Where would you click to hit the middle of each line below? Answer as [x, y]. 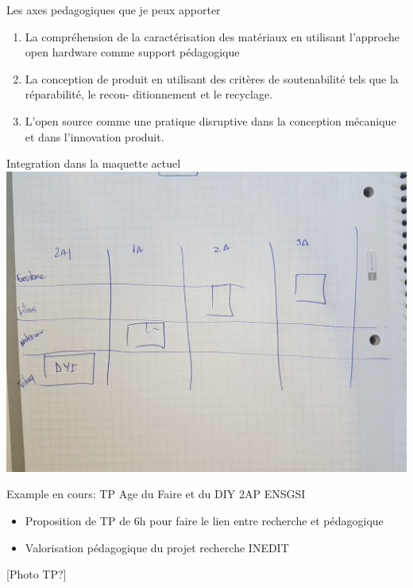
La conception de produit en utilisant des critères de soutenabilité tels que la [212, 78]
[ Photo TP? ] [37, 574]
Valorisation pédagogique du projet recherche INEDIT [157, 547]
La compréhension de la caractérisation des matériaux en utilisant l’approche [212, 36]
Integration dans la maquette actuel [94, 163]
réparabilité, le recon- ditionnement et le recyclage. [149, 94]
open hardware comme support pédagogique [132, 52]
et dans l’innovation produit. [95, 136]
